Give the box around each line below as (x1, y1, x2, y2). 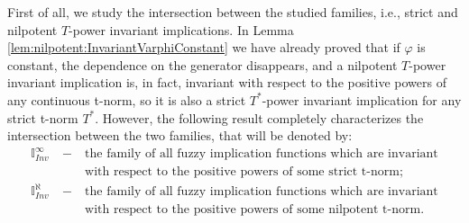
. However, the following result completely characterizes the (95, 108, 424, 127)
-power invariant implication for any (262, 90, 462, 109)
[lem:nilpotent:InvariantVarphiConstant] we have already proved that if (7, 38, 400, 57)
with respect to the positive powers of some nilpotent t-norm (85, 202, 421, 216)
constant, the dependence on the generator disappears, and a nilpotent (7, 55, 398, 74)
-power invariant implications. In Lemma (69, 20, 294, 39)
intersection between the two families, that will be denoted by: (7, 126, 353, 145)
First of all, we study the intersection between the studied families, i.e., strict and (7, 3, 458, 21)
